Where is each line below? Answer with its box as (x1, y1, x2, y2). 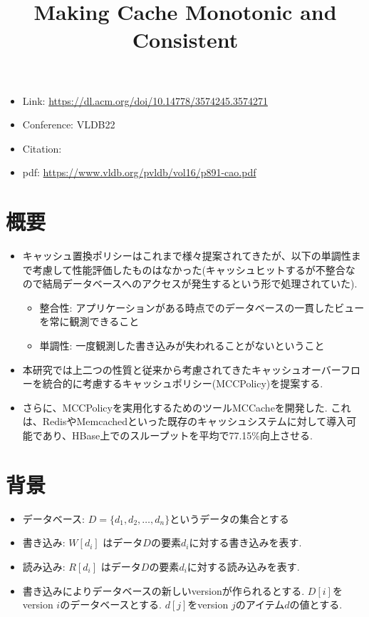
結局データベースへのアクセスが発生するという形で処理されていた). (42, 276, 358, 291)
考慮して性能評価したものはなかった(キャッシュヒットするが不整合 (32, 262, 345, 277)
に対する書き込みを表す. (189, 535, 302, 550)
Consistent (132, 25, 239, 54)
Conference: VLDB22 (22, 117, 115, 132)
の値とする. (289, 597, 343, 612)
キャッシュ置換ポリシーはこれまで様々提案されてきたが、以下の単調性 (22, 248, 351, 263)
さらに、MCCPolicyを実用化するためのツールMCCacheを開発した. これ (22, 399, 351, 414)
